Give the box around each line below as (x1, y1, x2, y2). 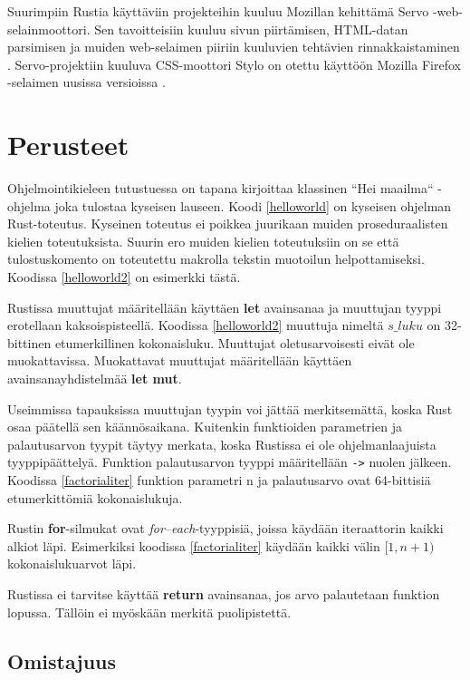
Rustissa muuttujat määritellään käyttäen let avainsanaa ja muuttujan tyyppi (7, 297, 442, 316)
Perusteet (7, 126, 129, 163)
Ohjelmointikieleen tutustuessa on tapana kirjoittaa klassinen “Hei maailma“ (7, 179, 434, 198)
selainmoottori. (7, 19, 91, 38)
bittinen (7, 333, 52, 352)
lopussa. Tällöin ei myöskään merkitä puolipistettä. (7, 602, 292, 621)
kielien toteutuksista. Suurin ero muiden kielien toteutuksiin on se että (7, 231, 399, 250)
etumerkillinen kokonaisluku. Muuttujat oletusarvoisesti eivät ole (54, 333, 415, 352)
